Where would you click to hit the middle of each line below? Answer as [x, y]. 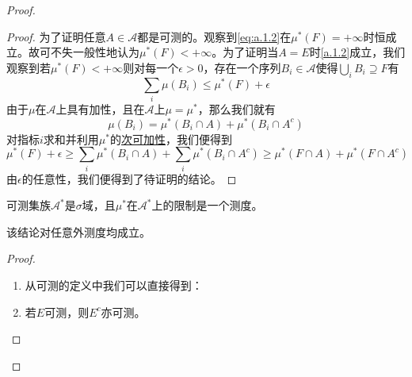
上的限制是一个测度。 [207, 205]
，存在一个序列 [242, 67]
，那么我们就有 [237, 108]
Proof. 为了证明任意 [56, 36]
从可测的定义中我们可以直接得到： [114, 285]
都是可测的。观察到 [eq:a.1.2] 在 [214, 36]
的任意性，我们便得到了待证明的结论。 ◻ [129, 178]
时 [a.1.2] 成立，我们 [357, 52]
